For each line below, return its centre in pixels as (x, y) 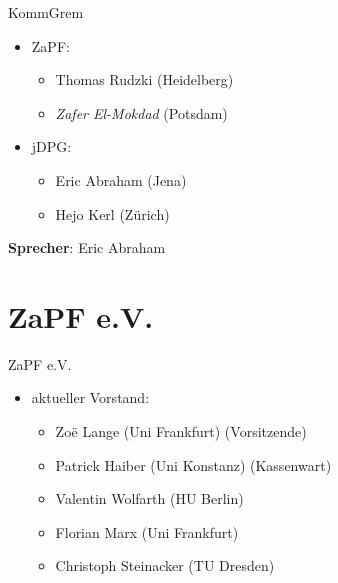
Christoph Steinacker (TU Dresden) (165, 565)
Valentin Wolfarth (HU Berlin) (149, 498)
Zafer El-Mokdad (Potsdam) (141, 112)
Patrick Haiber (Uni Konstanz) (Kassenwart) (193, 464)
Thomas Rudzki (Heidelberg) (144, 79)
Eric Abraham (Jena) (121, 179)
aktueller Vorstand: (90, 397)
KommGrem (46, 12)
